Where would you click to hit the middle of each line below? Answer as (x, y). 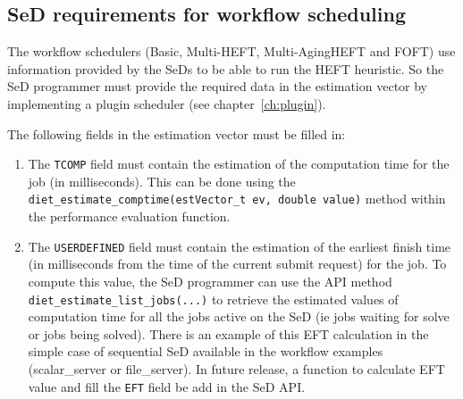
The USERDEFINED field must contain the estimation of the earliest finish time (240, 246)
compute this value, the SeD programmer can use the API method (210, 281)
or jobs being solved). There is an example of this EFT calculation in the (228, 333)
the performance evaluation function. (129, 216)
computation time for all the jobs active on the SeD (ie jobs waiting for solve (239, 316)
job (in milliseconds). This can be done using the (162, 181)
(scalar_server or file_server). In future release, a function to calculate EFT (236, 368)
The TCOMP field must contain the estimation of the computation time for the (239, 164)
